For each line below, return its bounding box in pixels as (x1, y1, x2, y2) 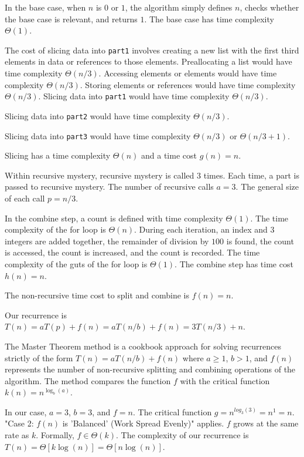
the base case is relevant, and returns (5, 12, 138, 25)
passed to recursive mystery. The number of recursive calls (5, 180, 214, 193)
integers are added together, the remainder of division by (5, 234, 209, 247)
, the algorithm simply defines (125, 1, 233, 13)
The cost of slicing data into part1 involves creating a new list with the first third (5, 43, 299, 56)
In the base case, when (5, 1, 86, 13)
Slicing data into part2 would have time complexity (5, 109, 191, 122)
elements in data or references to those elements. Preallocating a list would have (5, 55, 292, 68)
